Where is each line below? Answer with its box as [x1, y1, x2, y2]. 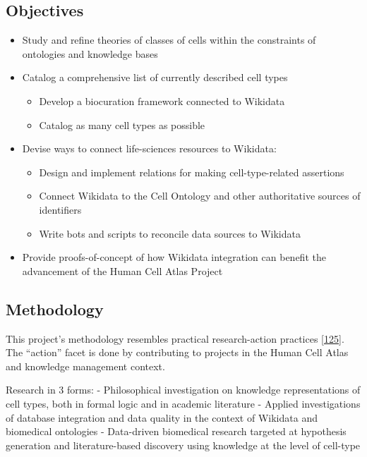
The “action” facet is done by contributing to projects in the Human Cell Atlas [6, 345, 349, 360]
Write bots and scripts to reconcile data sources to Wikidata [39, 226, 301, 240]
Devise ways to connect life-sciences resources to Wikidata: [22, 141, 277, 156]
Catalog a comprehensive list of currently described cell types [22, 70, 288, 85]
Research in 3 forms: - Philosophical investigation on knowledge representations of [6, 382, 361, 397]
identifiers [39, 202, 82, 217]
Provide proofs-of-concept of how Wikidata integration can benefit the [22, 250, 326, 264]
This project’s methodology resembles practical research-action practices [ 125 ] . [6, 331, 344, 346]
